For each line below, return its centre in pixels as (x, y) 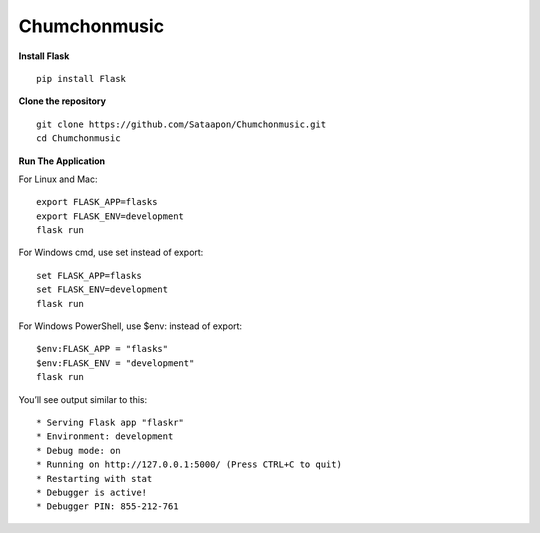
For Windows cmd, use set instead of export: (111, 252)
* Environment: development (105, 436)
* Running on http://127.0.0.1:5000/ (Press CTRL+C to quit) (189, 464)
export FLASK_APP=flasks (97, 202)
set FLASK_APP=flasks (89, 275)
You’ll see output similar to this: (83, 399)
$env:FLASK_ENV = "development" (115, 363)
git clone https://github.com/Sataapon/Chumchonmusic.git (181, 124)
